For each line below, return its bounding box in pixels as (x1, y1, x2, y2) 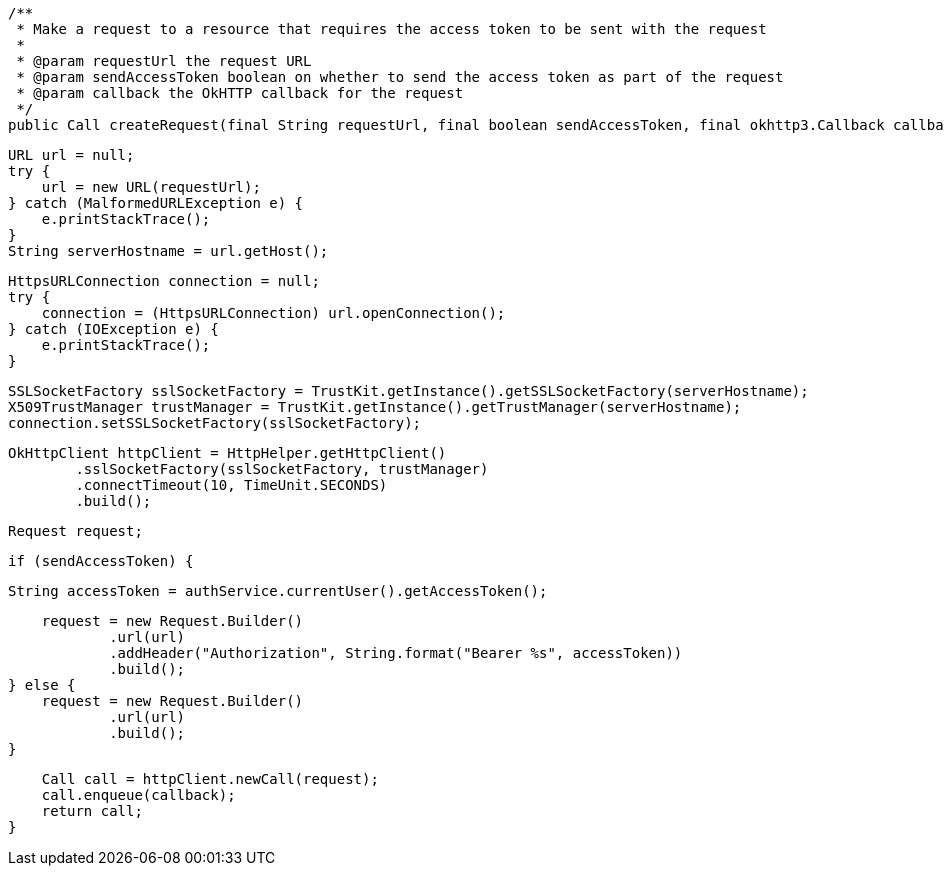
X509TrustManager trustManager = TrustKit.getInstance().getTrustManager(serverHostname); (8, 399, 742, 415)
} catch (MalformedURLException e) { (8, 195, 304, 211)
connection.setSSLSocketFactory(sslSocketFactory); (8, 415, 422, 431)
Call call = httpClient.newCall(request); (41, 771, 379, 787)
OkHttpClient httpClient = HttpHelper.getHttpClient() (8, 445, 447, 461)
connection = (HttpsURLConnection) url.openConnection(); (41, 305, 506, 321)
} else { (8, 677, 76, 693)
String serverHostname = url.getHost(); (8, 243, 329, 259)
